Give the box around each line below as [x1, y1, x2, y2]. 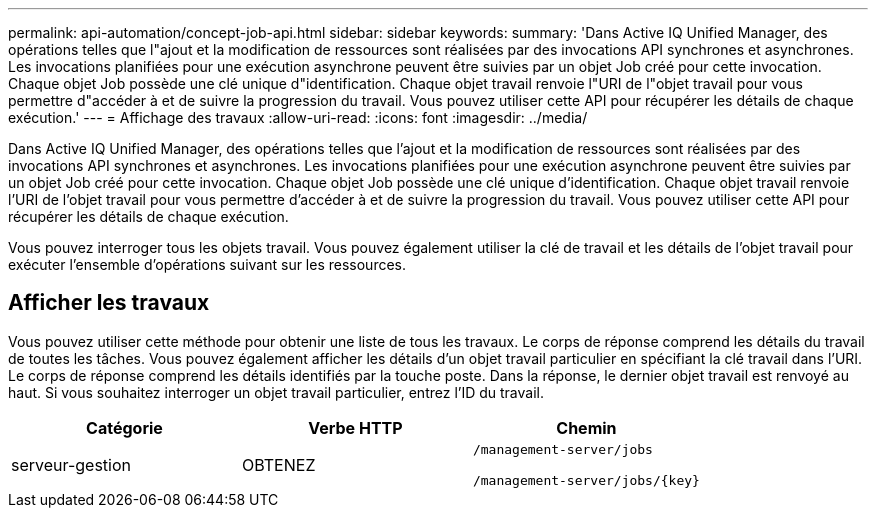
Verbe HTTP [308, 417, 403, 438]
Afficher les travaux [8, 290, 210, 316]
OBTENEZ [241, 454, 316, 475]
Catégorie [86, 417, 163, 438]
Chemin [556, 417, 617, 438]
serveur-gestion [11, 454, 132, 475]
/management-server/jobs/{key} [472, 472, 700, 488]
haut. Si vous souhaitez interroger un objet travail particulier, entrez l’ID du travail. [8, 383, 544, 401]
